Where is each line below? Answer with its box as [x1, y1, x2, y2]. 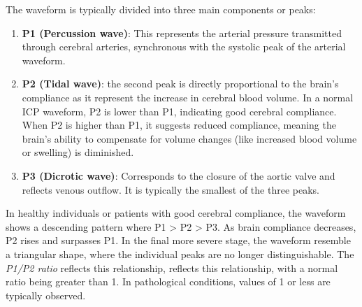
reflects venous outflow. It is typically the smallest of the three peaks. [22, 182, 319, 197]
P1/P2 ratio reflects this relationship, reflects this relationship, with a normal [6, 260, 338, 275]
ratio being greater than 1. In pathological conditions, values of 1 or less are [6, 274, 331, 289]
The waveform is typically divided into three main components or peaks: [6, 2, 316, 16]
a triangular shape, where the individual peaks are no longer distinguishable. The [6, 246, 354, 261]
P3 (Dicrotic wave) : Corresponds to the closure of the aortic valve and [22, 168, 335, 183]
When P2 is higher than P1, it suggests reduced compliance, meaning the [22, 117, 336, 132]
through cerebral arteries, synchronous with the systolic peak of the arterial [22, 39, 346, 54]
